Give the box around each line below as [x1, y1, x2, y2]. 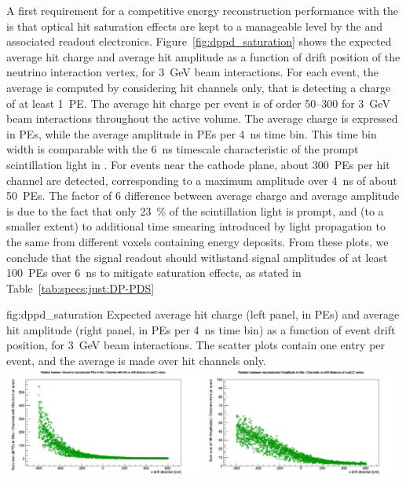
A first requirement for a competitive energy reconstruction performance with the [6, 2, 399, 18]
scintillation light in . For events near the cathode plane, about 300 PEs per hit [6, 156, 390, 172]
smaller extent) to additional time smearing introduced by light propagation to [6, 218, 386, 234]
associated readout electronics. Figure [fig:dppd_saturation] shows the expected [6, 33, 392, 50]
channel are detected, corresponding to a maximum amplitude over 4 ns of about [6, 171, 397, 188]
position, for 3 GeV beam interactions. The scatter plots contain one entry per [6, 337, 386, 353]
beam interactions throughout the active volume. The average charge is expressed [6, 110, 398, 127]
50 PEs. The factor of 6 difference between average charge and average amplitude [6, 187, 400, 204]
